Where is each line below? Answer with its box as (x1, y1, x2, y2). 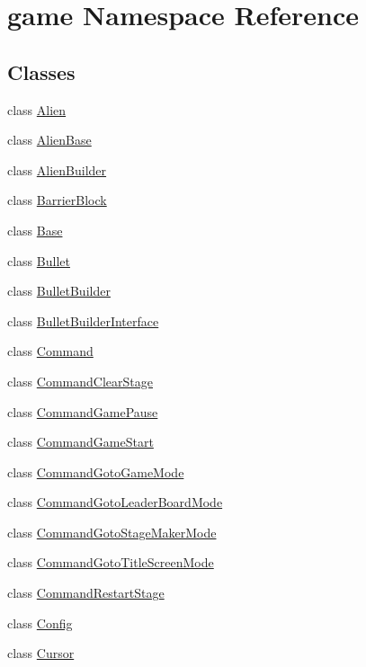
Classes (7, 58, 76, 85)
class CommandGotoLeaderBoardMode (7, 493, 223, 511)
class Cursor (7, 644, 75, 663)
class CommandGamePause (7, 402, 158, 421)
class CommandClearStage (7, 371, 153, 390)
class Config (7, 613, 73, 632)
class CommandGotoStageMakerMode (7, 522, 217, 541)
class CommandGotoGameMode (7, 462, 184, 481)
